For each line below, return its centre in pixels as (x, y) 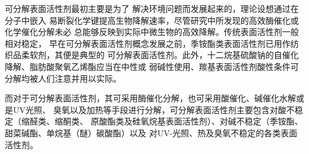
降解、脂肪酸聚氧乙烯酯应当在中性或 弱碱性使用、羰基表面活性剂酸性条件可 (152, 66)
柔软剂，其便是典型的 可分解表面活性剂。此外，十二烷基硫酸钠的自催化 (160, 55)
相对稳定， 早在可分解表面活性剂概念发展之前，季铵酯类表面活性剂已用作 (148, 43)
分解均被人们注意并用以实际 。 (63, 78)
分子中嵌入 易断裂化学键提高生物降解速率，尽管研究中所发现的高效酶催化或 (152, 20)
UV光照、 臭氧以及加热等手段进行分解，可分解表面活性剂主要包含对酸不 (154, 109)
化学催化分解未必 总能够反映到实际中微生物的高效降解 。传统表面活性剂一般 (152, 32)
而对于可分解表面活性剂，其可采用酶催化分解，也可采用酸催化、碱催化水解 (150, 98)
